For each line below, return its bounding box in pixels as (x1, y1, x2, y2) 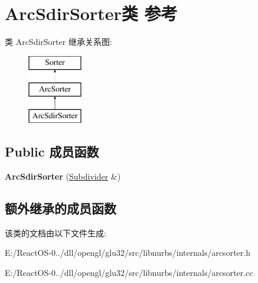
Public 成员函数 (5, 142, 99, 161)
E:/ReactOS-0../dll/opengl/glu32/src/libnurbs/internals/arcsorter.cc (5, 266, 253, 278)
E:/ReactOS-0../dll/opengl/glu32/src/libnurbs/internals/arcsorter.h (5, 246, 250, 259)
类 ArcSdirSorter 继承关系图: (5, 35, 112, 48)
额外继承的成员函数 (5, 199, 116, 217)
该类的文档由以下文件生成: (5, 226, 106, 239)
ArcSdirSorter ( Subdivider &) (5, 170, 121, 182)
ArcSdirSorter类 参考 (5, 1, 178, 25)
